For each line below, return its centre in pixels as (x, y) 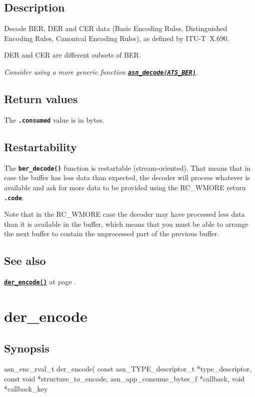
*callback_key (26, 388)
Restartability (40, 146)
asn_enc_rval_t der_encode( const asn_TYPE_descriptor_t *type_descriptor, (128, 369)
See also (25, 261)
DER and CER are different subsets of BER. (72, 55)
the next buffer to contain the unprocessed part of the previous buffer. (112, 234)
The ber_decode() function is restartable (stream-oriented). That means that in (127, 167)
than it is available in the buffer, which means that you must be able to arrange (126, 224)
